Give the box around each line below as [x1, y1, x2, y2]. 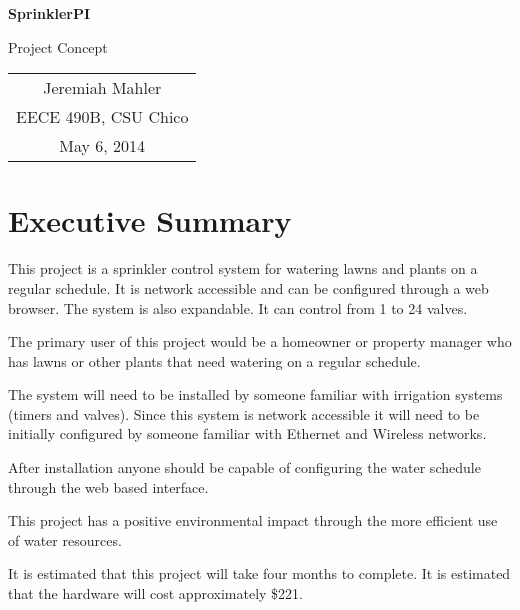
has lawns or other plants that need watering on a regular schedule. [8, 350, 421, 371]
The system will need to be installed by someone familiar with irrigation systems [8, 384, 503, 405]
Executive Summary [8, 200, 292, 241]
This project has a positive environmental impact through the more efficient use [8, 510, 498, 531]
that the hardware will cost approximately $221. [8, 583, 303, 604]
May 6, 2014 [59, 134, 146, 158]
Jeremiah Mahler [43, 76, 162, 100]
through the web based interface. [8, 476, 209, 497]
